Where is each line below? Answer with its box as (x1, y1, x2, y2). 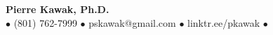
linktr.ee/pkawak (187, 15, 260, 30)
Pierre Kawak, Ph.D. (6, 2, 109, 16)
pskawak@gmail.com (88, 15, 176, 30)
